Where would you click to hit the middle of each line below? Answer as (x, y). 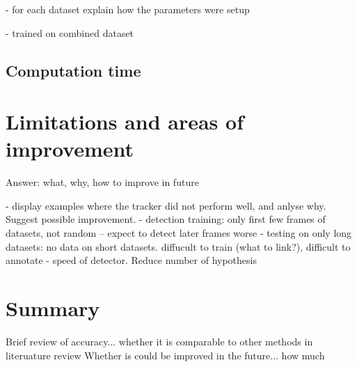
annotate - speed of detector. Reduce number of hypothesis (131, 260)
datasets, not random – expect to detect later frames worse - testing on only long (179, 233)
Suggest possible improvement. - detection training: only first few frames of (166, 219)
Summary (53, 308)
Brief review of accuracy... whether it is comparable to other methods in (159, 341)
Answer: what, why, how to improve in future (102, 182)
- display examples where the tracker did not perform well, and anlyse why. (166, 205)
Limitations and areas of (125, 122)
